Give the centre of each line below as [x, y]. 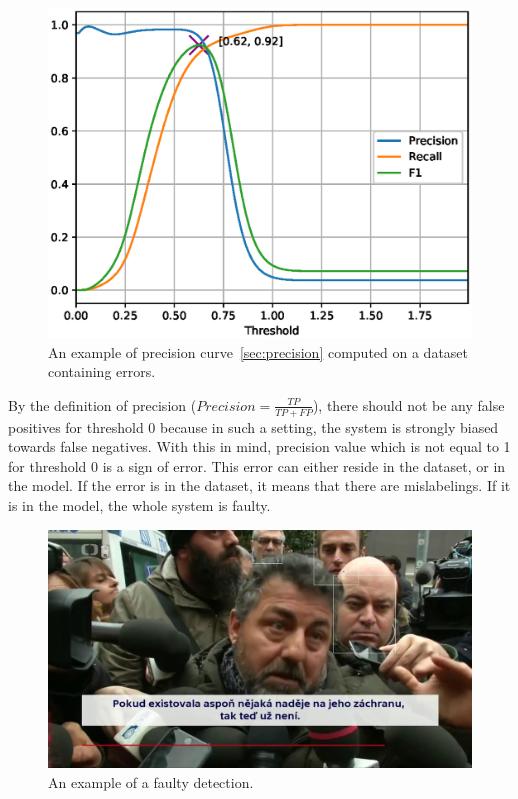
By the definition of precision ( [102, 404]
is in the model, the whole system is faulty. [139, 504]
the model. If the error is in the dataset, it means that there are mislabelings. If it [259, 485]
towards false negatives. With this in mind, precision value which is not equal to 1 [259, 446]
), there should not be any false [408, 404]
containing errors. [102, 371]
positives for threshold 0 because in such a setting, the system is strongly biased [253, 426]
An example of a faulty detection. [151, 781]
